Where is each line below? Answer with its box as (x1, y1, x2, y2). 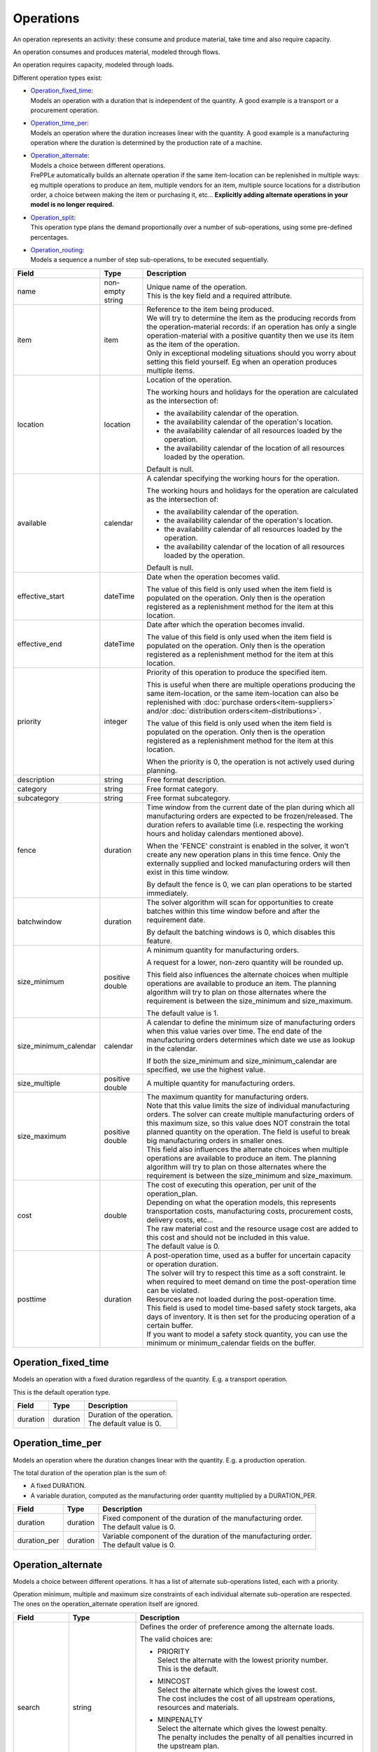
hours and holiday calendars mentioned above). (146, 828, 304, 838)
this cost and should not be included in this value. (146, 1232, 310, 1242)
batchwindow (17, 917, 62, 926)
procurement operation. (30, 106, 99, 114)
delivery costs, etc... (146, 1214, 213, 1224)
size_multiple (17, 1078, 61, 1088)
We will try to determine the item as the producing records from (146, 313, 356, 322)
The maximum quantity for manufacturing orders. (146, 1092, 309, 1102)
